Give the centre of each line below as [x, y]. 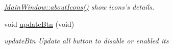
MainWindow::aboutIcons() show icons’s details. [79, 7]
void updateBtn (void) [39, 23]
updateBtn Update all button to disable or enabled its [86, 41]
